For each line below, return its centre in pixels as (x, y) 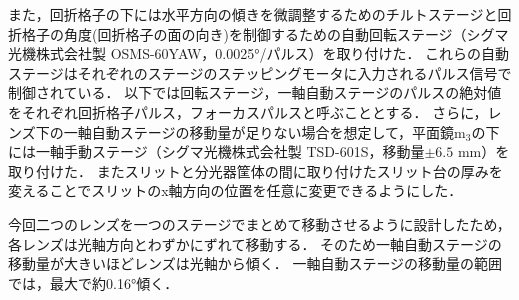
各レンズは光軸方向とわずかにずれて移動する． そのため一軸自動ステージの (255, 243)
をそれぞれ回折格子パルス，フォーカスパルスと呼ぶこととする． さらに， (248, 111)
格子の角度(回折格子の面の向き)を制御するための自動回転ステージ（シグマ (265, 33)
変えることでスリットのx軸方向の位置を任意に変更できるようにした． (235, 190)
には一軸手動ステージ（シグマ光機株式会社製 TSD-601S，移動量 (216, 151)
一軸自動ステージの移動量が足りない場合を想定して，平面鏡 (259, 131)
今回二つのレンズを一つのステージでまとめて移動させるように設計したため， (259, 223)
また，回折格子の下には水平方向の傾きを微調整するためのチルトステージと (253, 14)
